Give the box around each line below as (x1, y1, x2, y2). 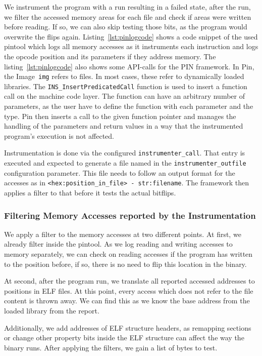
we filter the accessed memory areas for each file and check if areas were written (4, 11, 251, 22)
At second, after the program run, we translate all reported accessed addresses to (4, 275, 255, 286)
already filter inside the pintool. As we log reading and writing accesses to (4, 239, 233, 249)
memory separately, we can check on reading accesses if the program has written (4, 249, 253, 259)
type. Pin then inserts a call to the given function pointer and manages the (4, 110, 236, 121)
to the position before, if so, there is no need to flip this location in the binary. (4, 258, 247, 269)
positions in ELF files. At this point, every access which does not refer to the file (4, 285, 253, 296)
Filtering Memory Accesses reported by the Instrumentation (4, 209, 256, 221)
